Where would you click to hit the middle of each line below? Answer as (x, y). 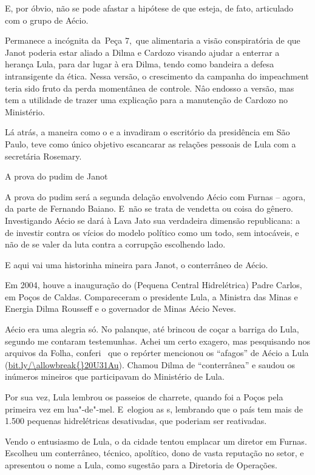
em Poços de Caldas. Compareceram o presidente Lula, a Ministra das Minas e (151, 296)
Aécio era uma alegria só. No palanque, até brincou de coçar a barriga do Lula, (152, 329)
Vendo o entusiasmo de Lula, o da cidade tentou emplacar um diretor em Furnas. (156, 441)
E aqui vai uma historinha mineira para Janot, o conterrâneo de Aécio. (137, 264)
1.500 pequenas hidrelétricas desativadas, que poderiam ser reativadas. (136, 421)
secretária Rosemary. (43, 156)
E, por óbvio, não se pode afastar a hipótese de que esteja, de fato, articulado (149, 8)
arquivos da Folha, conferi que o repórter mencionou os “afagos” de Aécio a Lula (157, 353)
